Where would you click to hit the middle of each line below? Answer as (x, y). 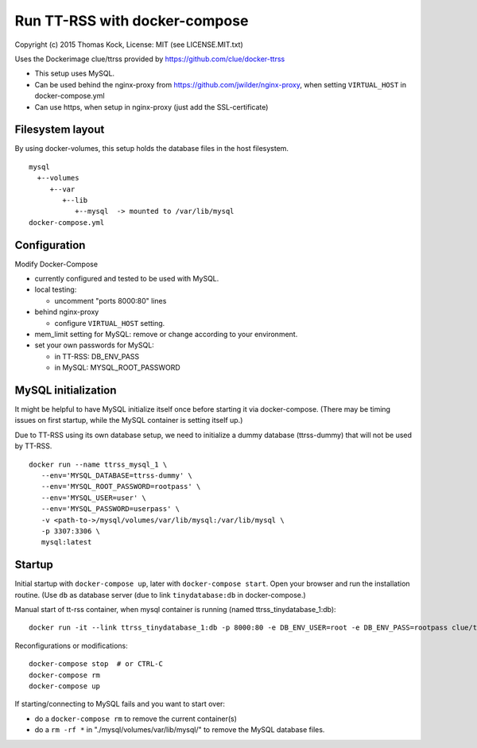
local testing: (56, 289)
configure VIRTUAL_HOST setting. (110, 323)
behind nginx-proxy (67, 312)
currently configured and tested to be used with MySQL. (127, 279)
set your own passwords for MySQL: (94, 345)
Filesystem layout (60, 130)
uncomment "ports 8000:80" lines (111, 300)
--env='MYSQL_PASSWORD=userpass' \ (111, 509)
